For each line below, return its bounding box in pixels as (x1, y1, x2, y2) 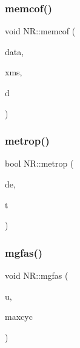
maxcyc (5, 310, 33, 323)
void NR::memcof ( (5, 25, 76, 37)
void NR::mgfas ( (5, 269, 68, 281)
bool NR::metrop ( (5, 157, 74, 170)
